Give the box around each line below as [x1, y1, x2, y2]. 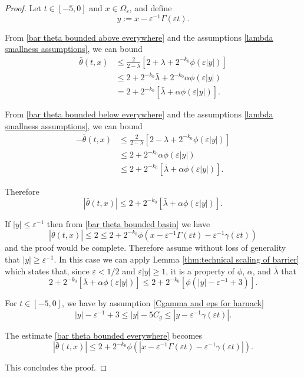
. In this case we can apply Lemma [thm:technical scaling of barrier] [54, 253, 299, 265]
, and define [129, 2, 172, 14]
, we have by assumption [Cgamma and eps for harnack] [62, 297, 265, 309]
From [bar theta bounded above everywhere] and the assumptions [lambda [5, 31, 273, 43]
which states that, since [5, 264, 90, 277]
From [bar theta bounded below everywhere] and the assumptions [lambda [5, 108, 273, 120]
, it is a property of [166, 264, 235, 277]
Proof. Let [5, 2, 41, 14]
